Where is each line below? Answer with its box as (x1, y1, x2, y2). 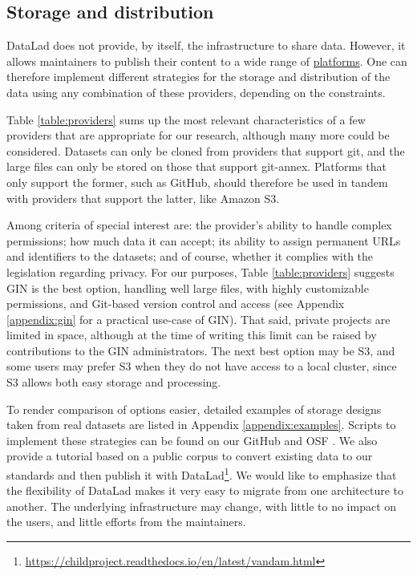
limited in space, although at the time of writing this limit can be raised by (6, 326, 377, 343)
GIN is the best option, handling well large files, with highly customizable (6, 279, 369, 296)
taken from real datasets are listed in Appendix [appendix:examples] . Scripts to (6, 416, 396, 433)
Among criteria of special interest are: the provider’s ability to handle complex (6, 217, 392, 233)
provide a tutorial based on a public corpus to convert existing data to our (6, 447, 373, 464)
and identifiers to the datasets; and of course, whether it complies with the (6, 248, 374, 265)
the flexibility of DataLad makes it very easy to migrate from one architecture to (6, 482, 403, 499)
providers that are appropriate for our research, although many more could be (6, 127, 390, 144)
